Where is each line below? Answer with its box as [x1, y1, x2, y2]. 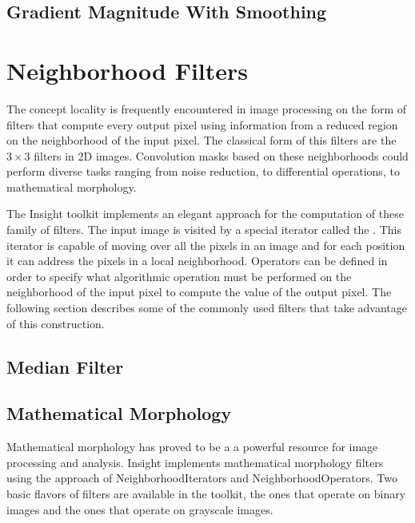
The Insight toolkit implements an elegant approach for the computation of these [6, 205, 404, 222]
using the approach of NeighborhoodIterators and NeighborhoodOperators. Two [6, 470, 398, 486]
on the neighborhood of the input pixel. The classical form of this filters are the [6, 132, 397, 149]
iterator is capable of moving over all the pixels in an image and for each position [6, 236, 405, 253]
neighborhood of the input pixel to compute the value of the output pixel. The [6, 283, 392, 300]
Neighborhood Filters [6, 53, 249, 86]
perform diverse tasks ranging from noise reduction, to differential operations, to [6, 163, 400, 180]
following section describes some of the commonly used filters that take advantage [6, 299, 407, 316]
